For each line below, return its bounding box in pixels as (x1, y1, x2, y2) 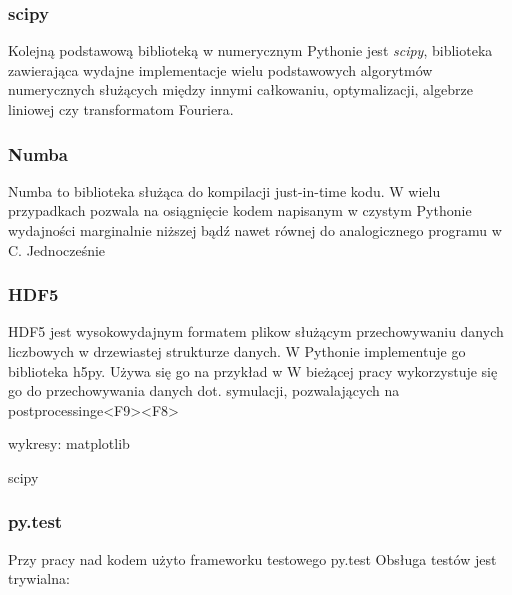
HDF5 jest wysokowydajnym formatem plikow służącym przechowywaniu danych (8, 321, 504, 342)
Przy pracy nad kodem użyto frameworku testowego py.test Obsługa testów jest (8, 548, 497, 569)
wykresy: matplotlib (8, 433, 130, 454)
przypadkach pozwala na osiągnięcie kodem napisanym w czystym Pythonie (8, 200, 472, 221)
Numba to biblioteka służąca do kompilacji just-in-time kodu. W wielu (8, 180, 441, 201)
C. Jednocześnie (8, 239, 106, 260)
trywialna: (8, 568, 70, 589)
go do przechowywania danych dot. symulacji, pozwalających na (8, 380, 400, 401)
